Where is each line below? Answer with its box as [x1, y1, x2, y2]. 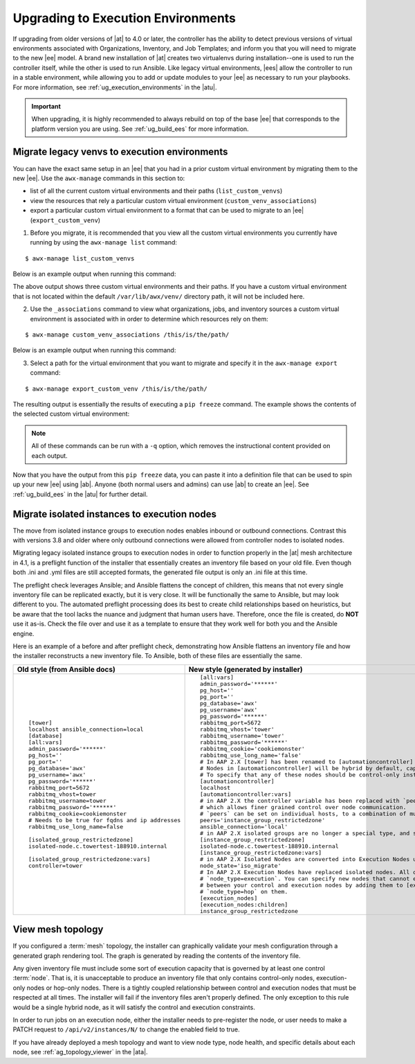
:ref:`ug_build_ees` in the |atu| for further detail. [12, 490, 148, 498]
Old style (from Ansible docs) [17, 664, 116, 674]
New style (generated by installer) [188, 664, 304, 674]
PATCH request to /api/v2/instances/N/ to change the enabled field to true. [12, 1025, 240, 1034]
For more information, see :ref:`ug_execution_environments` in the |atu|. [12, 83, 217, 91]
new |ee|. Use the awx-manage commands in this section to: [12, 174, 185, 182]
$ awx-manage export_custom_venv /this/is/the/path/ [25, 384, 207, 393]
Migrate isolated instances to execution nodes [12, 508, 217, 520]
